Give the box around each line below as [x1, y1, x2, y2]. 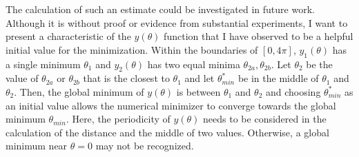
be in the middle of [237, 71, 319, 85]
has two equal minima [147, 56, 240, 71]
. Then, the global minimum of [14, 84, 144, 98]
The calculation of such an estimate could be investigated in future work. [6, 2, 315, 16]
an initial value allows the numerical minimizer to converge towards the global [6, 98, 336, 112]
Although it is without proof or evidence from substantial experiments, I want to [6, 15, 348, 30]
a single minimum [6, 56, 81, 71]
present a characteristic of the [6, 29, 131, 43]
